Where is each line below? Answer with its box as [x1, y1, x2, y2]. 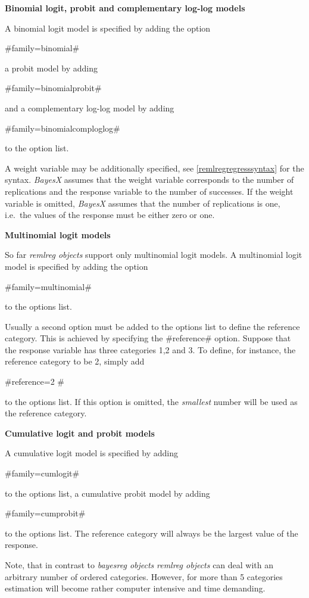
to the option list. [5, 142, 69, 154]
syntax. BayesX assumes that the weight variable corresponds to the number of [5, 173, 294, 186]
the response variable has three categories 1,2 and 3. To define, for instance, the [5, 343, 296, 356]
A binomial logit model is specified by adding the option [5, 21, 211, 34]
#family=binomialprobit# [5, 82, 102, 94]
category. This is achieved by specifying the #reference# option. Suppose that [5, 332, 291, 344]
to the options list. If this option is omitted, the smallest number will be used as [5, 395, 298, 407]
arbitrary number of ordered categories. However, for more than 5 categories [5, 570, 283, 583]
